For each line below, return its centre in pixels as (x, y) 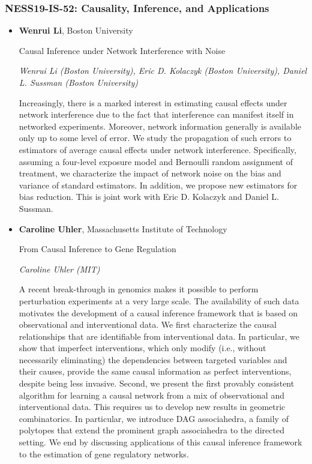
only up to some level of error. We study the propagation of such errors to (155, 138)
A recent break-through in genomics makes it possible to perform (139, 289)
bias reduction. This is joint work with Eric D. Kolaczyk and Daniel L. (149, 197)
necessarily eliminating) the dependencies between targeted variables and (153, 359)
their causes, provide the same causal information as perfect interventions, (155, 371)
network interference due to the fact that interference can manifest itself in (156, 114)
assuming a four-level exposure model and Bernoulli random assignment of (156, 161)
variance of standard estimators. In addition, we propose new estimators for (158, 185)
